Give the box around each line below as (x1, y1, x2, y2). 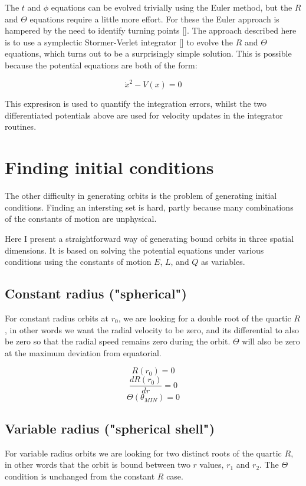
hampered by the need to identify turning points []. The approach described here (5, 24, 297, 37)
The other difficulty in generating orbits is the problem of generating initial (5, 189, 277, 202)
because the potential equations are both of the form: (5, 58, 198, 71)
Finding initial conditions (5, 155, 214, 179)
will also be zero (242, 335, 300, 347)
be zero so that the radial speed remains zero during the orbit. (5, 335, 231, 347)
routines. (5, 120, 37, 133)
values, (199, 458, 224, 471)
